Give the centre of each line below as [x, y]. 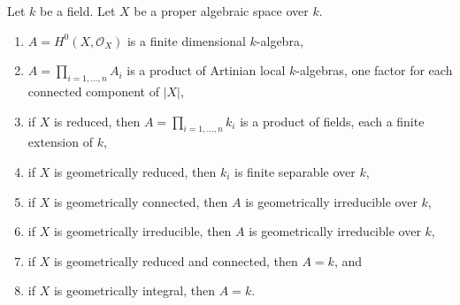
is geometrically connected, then [141, 201]
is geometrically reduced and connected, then [176, 260]
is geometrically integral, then [134, 290]
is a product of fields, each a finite [332, 121]
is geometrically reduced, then [135, 171]
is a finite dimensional [186, 40]
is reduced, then [97, 121]
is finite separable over [295, 171]
